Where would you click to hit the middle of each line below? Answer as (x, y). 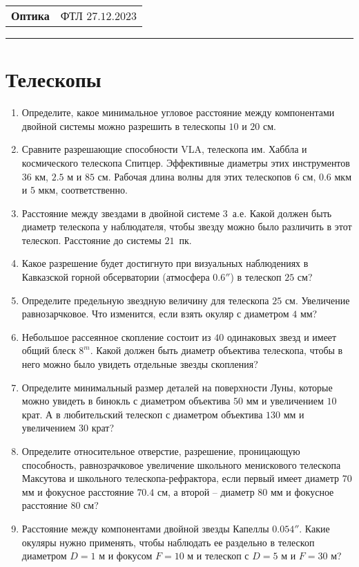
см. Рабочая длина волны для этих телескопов (194, 176)
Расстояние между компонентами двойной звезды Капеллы (145, 528)
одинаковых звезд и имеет (282, 336)
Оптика (30, 16)
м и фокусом (126, 556)
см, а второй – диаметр (206, 491)
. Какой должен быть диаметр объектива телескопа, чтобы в (216, 350)
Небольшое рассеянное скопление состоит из (116, 336)
